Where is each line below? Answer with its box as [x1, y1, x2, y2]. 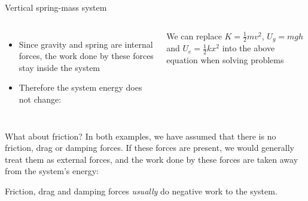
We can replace [166, 29, 222, 42]
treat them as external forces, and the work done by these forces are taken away [5, 153, 298, 165]
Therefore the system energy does [19, 81, 142, 94]
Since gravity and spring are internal [19, 38, 153, 50]
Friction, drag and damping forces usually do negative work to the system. [5, 184, 277, 197]
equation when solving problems [166, 53, 284, 66]
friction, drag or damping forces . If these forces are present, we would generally [5, 141, 295, 154]
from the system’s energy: [5, 165, 99, 177]
